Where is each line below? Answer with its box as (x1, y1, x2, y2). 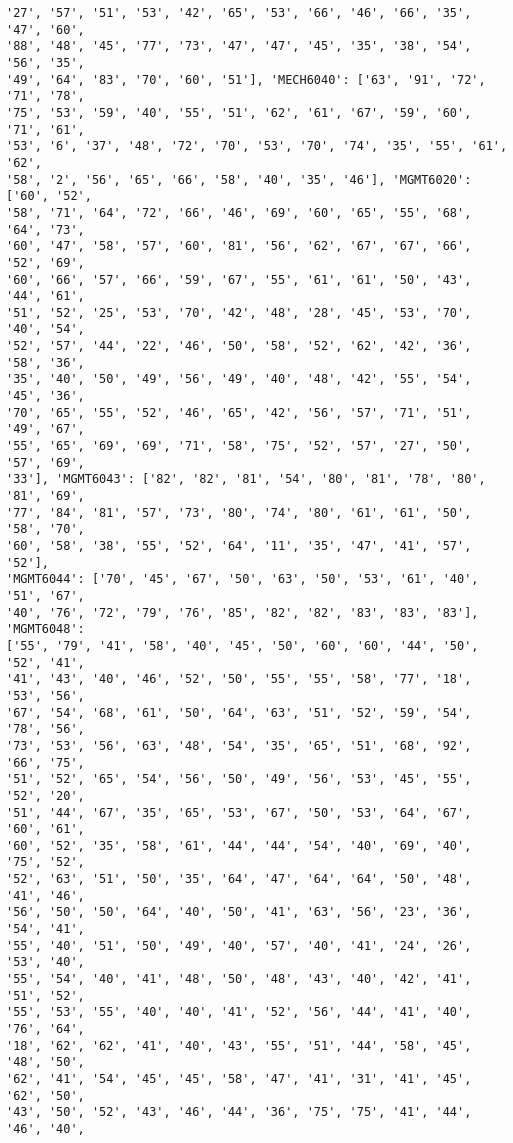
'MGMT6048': (6, 622, 85, 637)
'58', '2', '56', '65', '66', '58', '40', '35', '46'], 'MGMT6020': (6, 172, 472, 187)
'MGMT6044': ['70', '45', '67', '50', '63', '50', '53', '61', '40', (6, 572, 479, 587)
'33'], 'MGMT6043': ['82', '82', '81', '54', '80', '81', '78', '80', (6, 472, 486, 487)
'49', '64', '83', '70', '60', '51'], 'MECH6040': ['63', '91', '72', (6, 72, 486, 87)
